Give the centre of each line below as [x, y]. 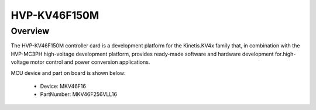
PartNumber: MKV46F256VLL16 [78, 94]
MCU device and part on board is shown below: [68, 73]
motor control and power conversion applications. [90, 62]
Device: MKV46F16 [63, 86]
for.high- [285, 54]
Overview [30, 31]
